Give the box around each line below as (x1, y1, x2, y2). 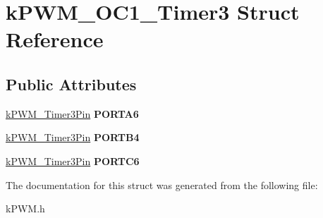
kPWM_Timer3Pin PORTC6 (6, 153, 140, 168)
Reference (6, 25, 104, 54)
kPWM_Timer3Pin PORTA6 (6, 106, 139, 121)
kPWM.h (6, 201, 45, 216)
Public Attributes (6, 73, 137, 95)
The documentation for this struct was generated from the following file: (6, 177, 318, 192)
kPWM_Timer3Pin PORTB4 (6, 130, 140, 145)
